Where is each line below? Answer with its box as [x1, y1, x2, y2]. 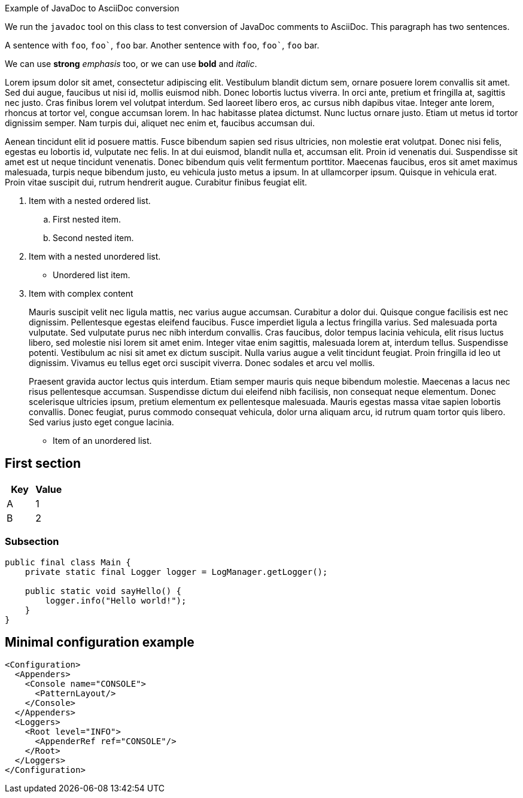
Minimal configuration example [5, 635, 194, 650]
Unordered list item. [53, 270, 130, 280]
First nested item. [53, 214, 121, 224]
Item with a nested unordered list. [29, 251, 161, 261]
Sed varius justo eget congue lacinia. [29, 417, 174, 427]
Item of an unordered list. [53, 435, 152, 446]
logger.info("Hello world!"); [45, 595, 187, 605]
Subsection [5, 535, 59, 548]
